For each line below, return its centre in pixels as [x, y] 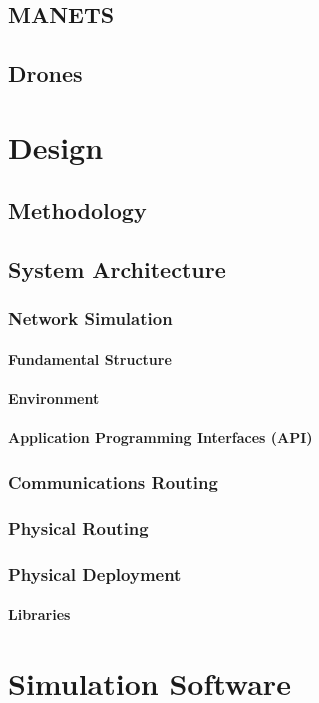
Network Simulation [90, 318]
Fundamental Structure [90, 358]
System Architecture [117, 269]
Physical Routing [78, 527]
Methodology [77, 210]
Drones [45, 73]
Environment [54, 398]
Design [56, 146]
